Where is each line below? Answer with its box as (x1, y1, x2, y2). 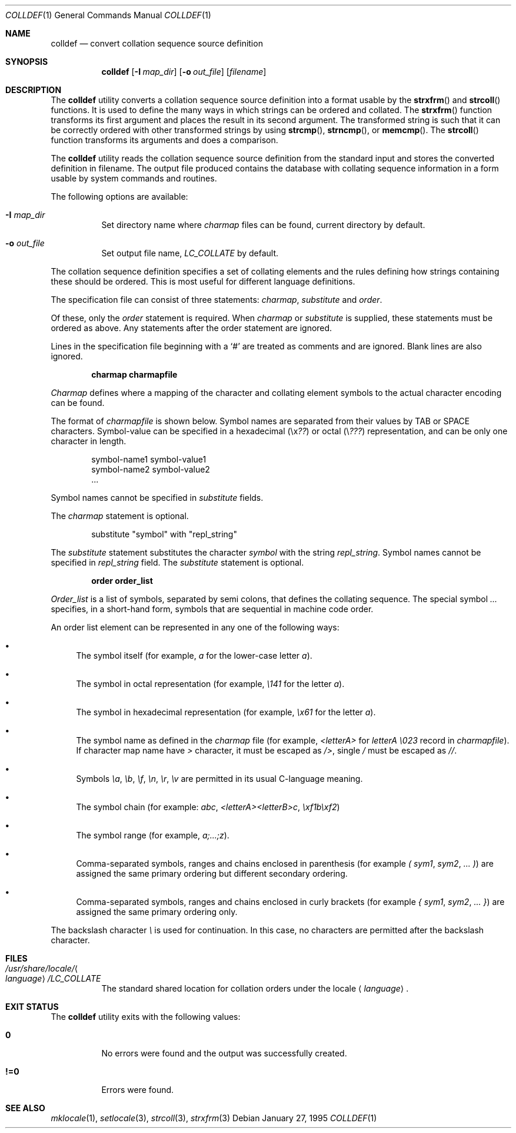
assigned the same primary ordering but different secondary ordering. (76, 868, 348, 878)
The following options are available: (51, 191, 188, 202)
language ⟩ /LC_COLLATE (5, 973, 101, 983)
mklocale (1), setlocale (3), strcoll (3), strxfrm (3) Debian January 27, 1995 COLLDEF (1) (51, 1113, 377, 1123)
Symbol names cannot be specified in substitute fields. (51, 493, 264, 503)
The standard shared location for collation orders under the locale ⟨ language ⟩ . (101, 983, 409, 993)
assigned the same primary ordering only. (76, 907, 238, 917)
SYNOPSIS (5, 57, 48, 67)
